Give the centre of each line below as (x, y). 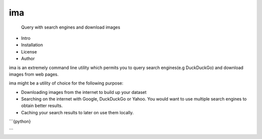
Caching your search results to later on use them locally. (77, 112)
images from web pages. (34, 74)
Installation (32, 45)
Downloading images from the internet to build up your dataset (84, 92)
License (29, 52)
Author (28, 59)
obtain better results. (42, 106)
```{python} (20, 122)
